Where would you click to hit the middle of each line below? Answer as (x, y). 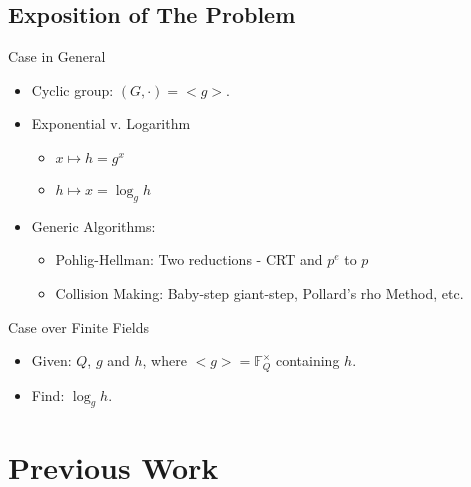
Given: (51, 360)
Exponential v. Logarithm (111, 123)
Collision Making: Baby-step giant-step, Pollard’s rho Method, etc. (259, 292)
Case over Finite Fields (78, 326)
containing (307, 360)
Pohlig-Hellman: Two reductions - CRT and (189, 259)
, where (164, 360)
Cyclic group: (72, 89)
